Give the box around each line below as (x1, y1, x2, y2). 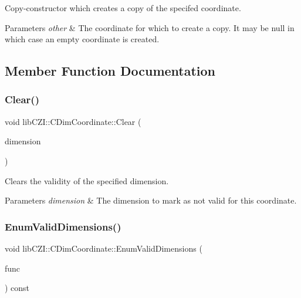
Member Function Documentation (5, 62, 216, 80)
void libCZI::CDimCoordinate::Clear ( (5, 115, 141, 127)
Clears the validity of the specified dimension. (5, 174, 169, 187)
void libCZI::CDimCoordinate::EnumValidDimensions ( (5, 242, 202, 254)
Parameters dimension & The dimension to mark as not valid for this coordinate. (5, 194, 297, 206)
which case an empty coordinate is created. (5, 33, 160, 45)
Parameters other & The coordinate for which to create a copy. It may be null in (5, 21, 295, 33)
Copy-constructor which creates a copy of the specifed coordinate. (5, 2, 241, 13)
